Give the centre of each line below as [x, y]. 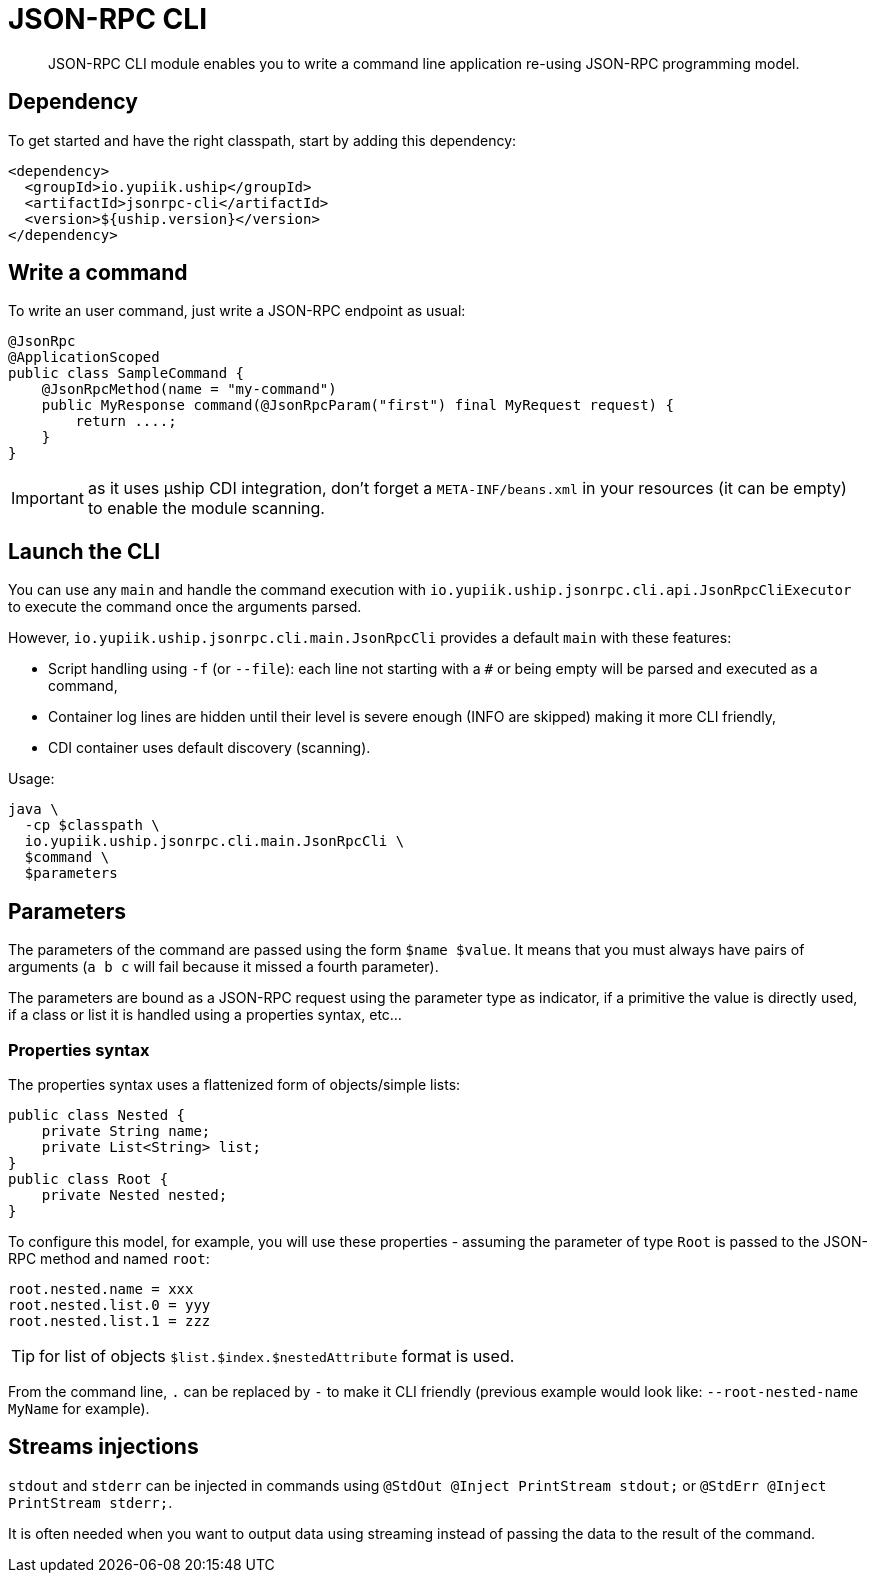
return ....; [126, 421]
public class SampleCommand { [126, 373]
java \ [33, 809]
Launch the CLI [84, 551]
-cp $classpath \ [92, 825]
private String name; [126, 1130]
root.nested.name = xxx [101, 1288]
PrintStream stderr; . [90, 1502]
